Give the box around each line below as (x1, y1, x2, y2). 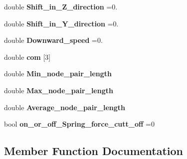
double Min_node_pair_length (4, 68, 112, 79)
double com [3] (4, 51, 51, 62)
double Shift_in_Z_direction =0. (4, 1, 118, 11)
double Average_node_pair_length (4, 102, 126, 112)
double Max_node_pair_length (4, 85, 113, 95)
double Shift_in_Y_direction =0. (4, 18, 119, 28)
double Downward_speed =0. (4, 35, 103, 45)
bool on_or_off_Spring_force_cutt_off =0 (4, 119, 155, 129)
